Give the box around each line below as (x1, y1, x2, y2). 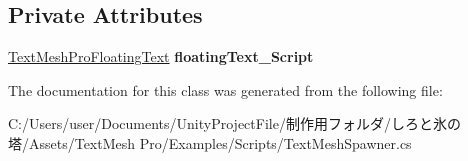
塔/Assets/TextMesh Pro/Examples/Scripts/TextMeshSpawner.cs (8, 132, 412, 153)
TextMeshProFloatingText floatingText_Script (8, 46, 314, 67)
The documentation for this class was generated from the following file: (8, 79, 443, 100)
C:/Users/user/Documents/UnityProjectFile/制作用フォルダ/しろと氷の (8, 113, 461, 134)
